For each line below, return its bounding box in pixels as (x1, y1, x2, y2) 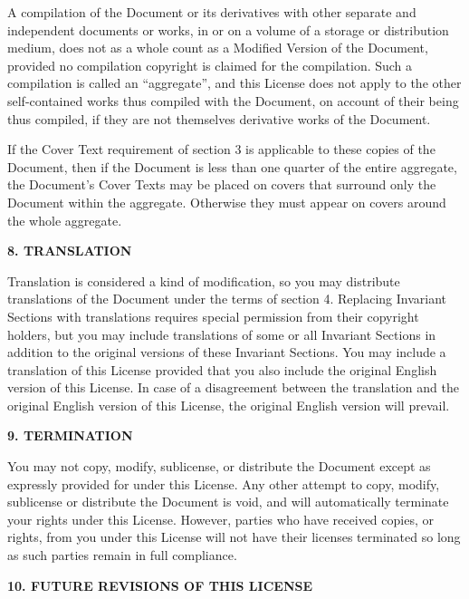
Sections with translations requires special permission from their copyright (7, 306, 419, 325)
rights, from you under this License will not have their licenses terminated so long (7, 527, 461, 546)
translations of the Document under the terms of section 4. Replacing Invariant (7, 289, 447, 308)
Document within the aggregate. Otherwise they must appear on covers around (7, 192, 446, 211)
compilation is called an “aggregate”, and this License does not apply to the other (7, 73, 462, 92)
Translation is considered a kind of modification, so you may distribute (7, 271, 400, 290)
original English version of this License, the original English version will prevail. (7, 395, 450, 414)
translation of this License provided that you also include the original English (7, 360, 437, 379)
